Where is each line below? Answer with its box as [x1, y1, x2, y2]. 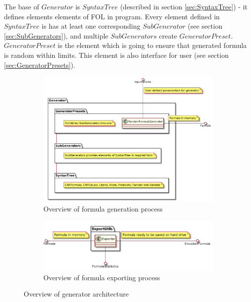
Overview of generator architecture [24, 289, 129, 299]
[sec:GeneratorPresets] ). [4, 59, 75, 70]
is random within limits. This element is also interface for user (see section [4, 49, 229, 60]
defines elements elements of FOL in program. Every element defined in [4, 11, 220, 21]
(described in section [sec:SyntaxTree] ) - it [120, 1, 248, 11]
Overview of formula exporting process [43, 272, 160, 282]
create [159, 30, 178, 41]
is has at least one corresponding [41, 21, 141, 31]
